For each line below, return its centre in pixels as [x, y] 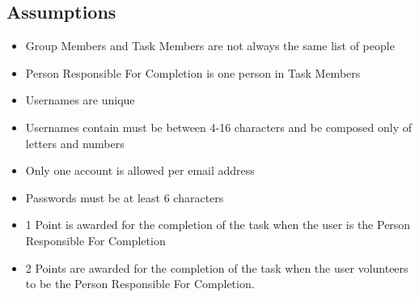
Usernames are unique [80, 100]
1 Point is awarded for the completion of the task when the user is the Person [218, 225]
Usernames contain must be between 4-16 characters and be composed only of [219, 127]
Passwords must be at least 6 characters [125, 197]
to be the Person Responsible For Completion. [140, 284]
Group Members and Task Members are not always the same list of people [210, 46]
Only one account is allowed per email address [140, 170]
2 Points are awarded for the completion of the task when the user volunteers [217, 267]
